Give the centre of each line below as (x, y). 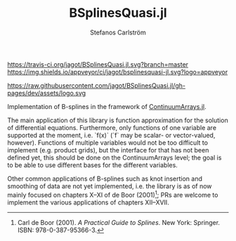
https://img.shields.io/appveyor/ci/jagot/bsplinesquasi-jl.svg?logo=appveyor (118, 72)
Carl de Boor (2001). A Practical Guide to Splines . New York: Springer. (118, 222)
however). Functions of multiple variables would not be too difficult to (108, 143)
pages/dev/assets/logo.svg (47, 93)
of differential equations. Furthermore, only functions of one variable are (112, 127)
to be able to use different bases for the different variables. (92, 165)
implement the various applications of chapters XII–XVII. (88, 202)
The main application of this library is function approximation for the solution (118, 120)
